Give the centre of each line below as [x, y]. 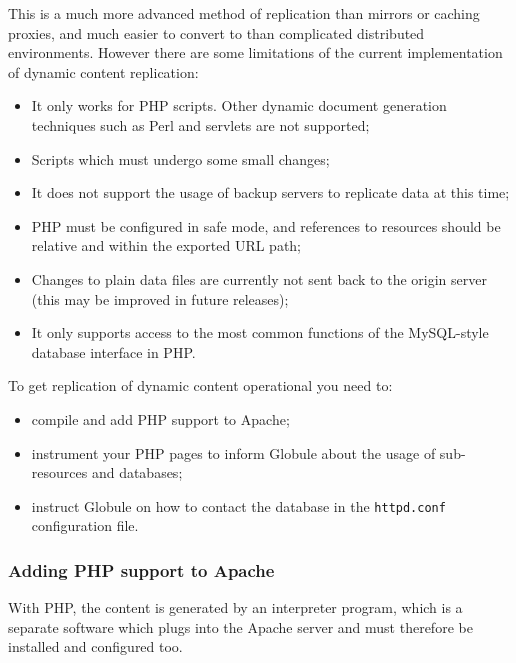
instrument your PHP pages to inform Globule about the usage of [233, 452]
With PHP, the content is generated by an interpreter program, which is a [235, 607]
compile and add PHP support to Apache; [160, 418]
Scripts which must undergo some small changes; [180, 158]
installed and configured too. [95, 646]
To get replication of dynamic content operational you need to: [200, 385]
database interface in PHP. [113, 351]
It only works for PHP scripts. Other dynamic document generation [239, 105]
